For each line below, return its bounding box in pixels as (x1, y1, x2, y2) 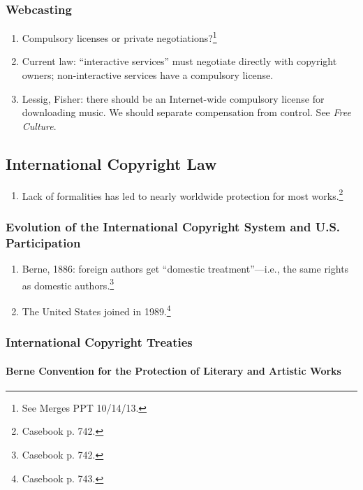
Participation (6, 233, 81, 251)
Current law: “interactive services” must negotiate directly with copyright (22, 54, 337, 69)
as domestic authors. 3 (22, 275, 114, 292)
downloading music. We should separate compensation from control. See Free (22, 105, 351, 120)
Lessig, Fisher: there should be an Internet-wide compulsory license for (22, 91, 325, 106)
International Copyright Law (6, 152, 217, 174)
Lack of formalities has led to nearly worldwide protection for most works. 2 (22, 186, 343, 203)
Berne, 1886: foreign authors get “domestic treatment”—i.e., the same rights (22, 261, 349, 276)
